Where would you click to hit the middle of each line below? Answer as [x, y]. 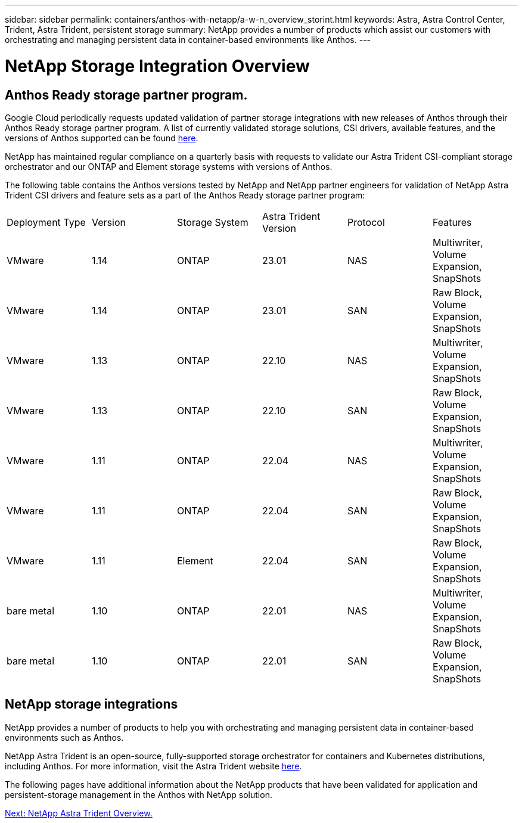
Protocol [366, 222]
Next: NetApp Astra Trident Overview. [79, 813]
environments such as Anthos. [64, 737]
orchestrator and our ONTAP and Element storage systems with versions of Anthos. [169, 166]
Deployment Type [46, 222]
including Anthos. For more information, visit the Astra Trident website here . [153, 766]
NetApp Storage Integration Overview [157, 66]
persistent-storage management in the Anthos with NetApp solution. [139, 794]
